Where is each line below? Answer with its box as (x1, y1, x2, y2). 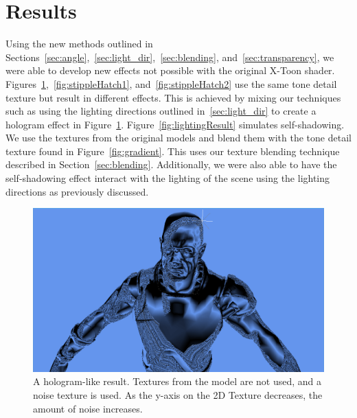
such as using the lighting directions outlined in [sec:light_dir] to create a (5, 104, 316, 118)
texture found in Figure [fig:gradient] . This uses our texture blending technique (5, 143, 340, 158)
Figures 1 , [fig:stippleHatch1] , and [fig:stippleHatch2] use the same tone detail (5, 76, 337, 91)
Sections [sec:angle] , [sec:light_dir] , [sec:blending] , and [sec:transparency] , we (5, 49, 334, 64)
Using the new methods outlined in (5, 36, 153, 51)
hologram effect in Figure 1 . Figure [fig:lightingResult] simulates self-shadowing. (5, 117, 345, 131)
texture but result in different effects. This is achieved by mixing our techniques (5, 90, 341, 104)
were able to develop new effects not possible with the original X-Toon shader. (5, 63, 335, 78)
